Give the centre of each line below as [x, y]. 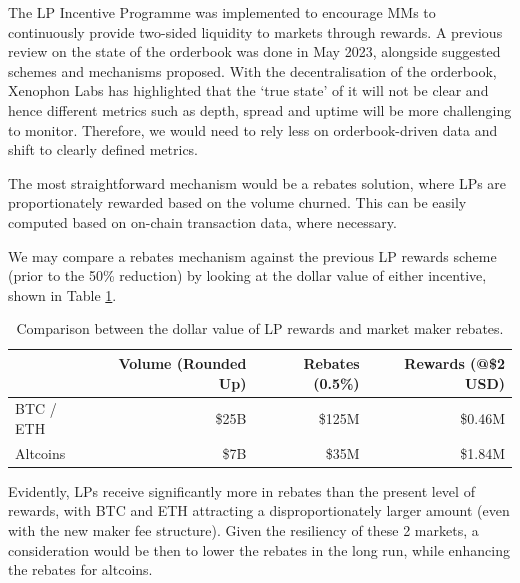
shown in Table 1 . [62, 294]
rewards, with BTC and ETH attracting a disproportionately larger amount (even [259, 510]
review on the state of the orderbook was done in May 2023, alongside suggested [254, 51]
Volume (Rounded [182, 362]
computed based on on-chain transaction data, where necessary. [202, 221]
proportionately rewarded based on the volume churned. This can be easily [237, 202]
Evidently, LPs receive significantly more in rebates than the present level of [241, 490]
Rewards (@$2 [454, 362]
